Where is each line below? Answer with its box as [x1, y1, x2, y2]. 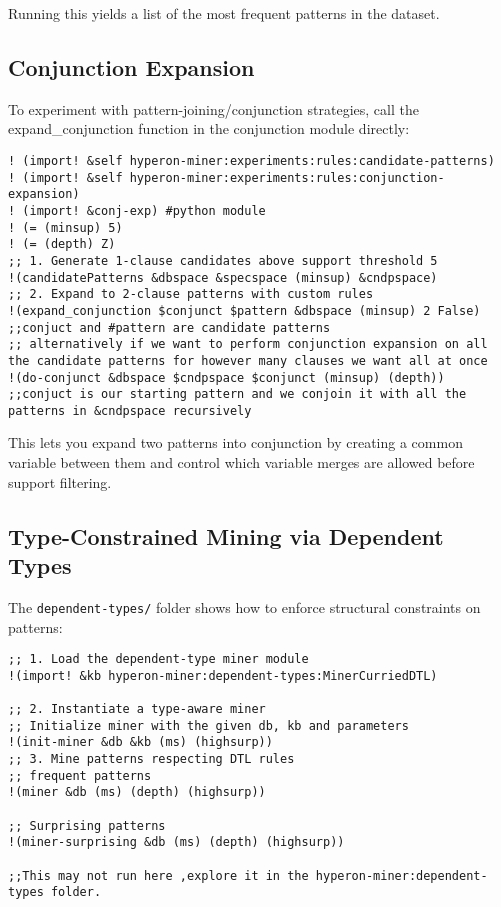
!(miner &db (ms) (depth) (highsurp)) [8, 785, 266, 800]
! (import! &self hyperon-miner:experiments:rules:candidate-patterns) [8, 153, 495, 168]
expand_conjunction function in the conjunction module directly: [8, 118, 410, 139]
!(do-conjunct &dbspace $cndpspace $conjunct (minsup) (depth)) [8, 370, 445, 385]
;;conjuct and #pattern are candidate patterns [8, 320, 331, 335]
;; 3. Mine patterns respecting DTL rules [8, 752, 295, 767]
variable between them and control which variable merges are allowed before [8, 452, 475, 473]
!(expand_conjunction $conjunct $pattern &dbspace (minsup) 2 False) [8, 303, 481, 318]
